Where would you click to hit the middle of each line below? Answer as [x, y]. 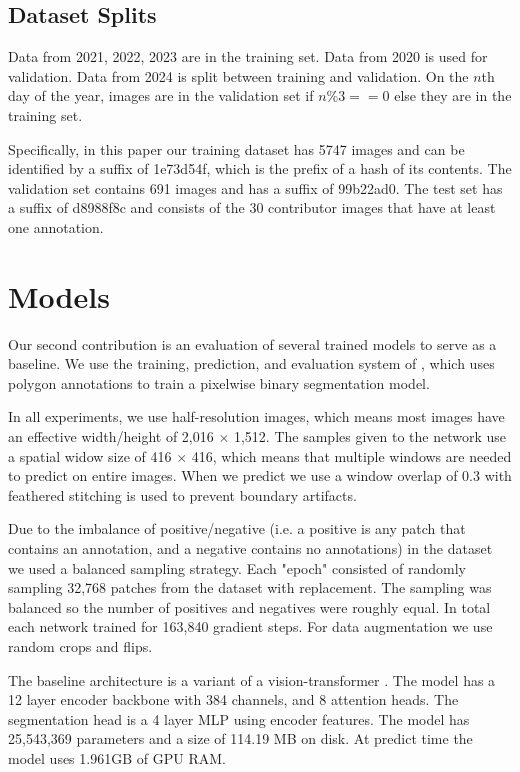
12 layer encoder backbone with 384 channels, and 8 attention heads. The [233, 699]
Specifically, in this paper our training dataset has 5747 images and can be [236, 148]
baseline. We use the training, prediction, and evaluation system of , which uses [251, 363]
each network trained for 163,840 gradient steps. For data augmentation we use [250, 626]
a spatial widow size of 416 [90, 455]
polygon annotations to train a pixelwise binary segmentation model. [219, 382]
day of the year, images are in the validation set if [161, 95]
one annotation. [56, 226]
